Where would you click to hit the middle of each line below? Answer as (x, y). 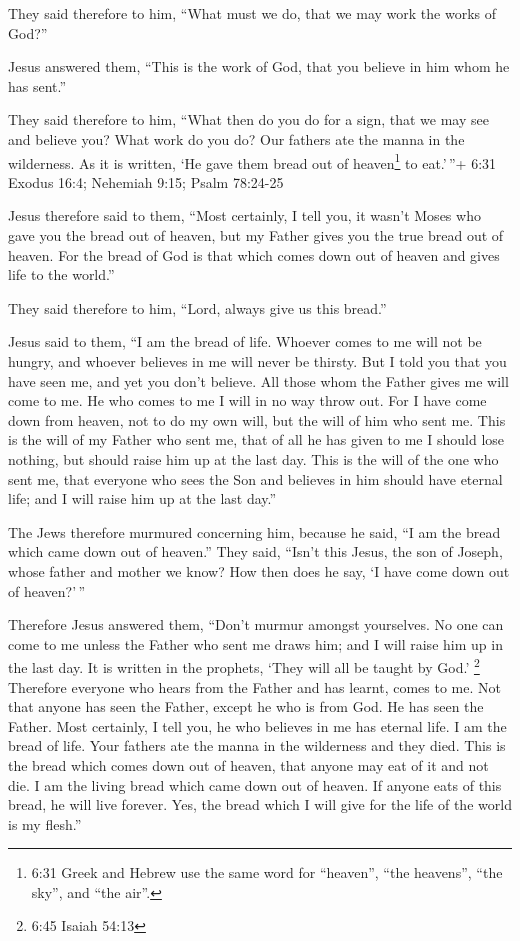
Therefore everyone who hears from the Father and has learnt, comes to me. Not (254, 686)
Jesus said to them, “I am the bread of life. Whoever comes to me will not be (245, 341)
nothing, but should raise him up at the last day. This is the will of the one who (253, 458)
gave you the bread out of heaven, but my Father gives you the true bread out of (256, 235)
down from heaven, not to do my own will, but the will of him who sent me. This (257, 419)
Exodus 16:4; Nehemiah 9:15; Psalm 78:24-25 (146, 181)
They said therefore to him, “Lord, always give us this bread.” (197, 307)
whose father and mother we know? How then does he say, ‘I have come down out (259, 570)
